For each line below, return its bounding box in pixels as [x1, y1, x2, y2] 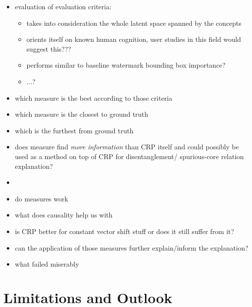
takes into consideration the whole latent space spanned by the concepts [26, 18, 241, 28]
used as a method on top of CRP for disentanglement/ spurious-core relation [15, 151, 244, 161]
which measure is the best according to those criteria [15, 92, 172, 103]
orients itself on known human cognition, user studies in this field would [26, 34, 241, 44]
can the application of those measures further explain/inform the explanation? [15, 242, 249, 253]
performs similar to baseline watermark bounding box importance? [26, 60, 226, 70]
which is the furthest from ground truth [15, 125, 134, 135]
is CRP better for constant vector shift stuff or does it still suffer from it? [15, 226, 234, 236]
